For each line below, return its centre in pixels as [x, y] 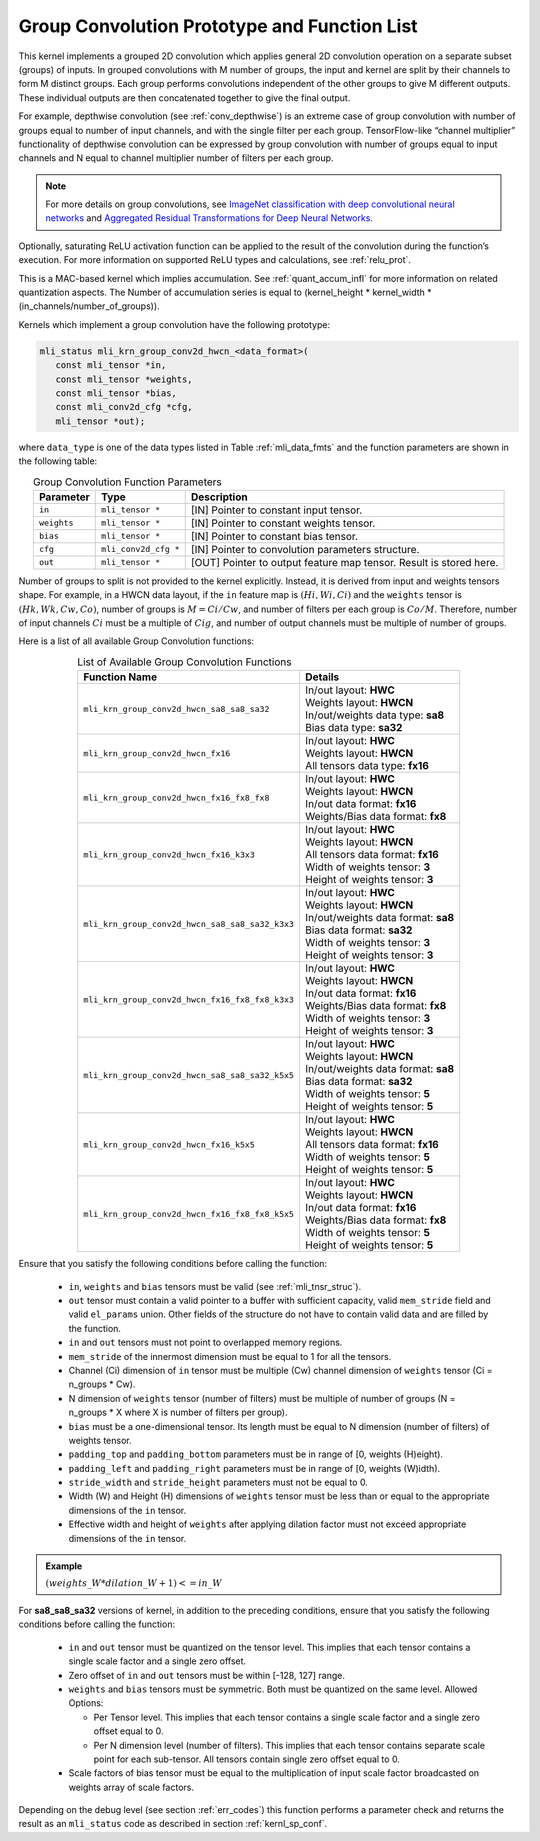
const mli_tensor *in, [111, 365]
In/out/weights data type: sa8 [375, 715]
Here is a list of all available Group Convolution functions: [136, 641]
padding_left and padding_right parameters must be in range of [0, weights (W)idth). [254, 1468]
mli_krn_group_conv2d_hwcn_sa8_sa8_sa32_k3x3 [189, 923]
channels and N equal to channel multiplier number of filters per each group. [176, 158]
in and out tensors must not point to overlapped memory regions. [205, 1342]
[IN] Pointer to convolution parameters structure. [305, 549]
